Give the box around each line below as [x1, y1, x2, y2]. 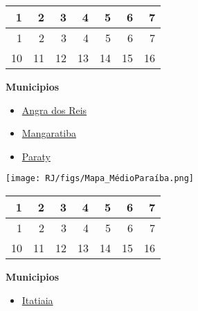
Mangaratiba [21, 126, 77, 140]
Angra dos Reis [21, 102, 87, 117]
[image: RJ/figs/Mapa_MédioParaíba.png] [6, 173, 195, 184]
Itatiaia [21, 292, 53, 307]
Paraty [21, 149, 51, 163]
